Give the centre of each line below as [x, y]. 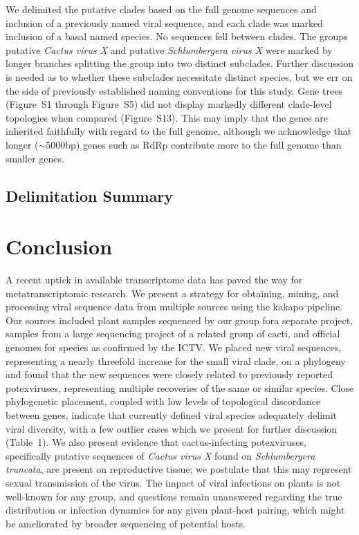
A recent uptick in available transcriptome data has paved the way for [154, 280]
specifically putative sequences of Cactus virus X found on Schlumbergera [160, 455]
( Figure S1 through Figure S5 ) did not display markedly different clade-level [169, 104]
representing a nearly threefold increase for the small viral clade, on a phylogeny [176, 360]
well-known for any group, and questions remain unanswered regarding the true [174, 496]
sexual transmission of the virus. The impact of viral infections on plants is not [173, 482]
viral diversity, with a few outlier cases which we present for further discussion [172, 428]
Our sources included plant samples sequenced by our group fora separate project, [179, 320]
